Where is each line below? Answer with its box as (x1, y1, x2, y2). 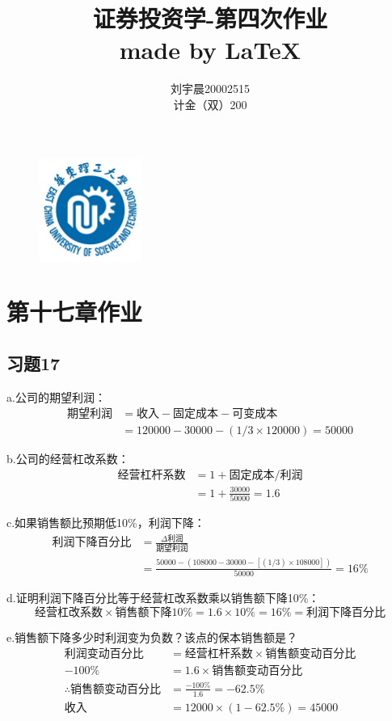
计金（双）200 (173, 95, 247, 112)
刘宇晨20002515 (171, 80, 250, 97)
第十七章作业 (6, 295, 143, 328)
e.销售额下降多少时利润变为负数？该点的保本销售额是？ (6, 628, 298, 645)
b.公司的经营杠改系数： (6, 449, 129, 466)
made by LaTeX (119, 33, 301, 66)
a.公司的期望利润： (6, 388, 106, 405)
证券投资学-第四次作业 (92, 2, 328, 35)
